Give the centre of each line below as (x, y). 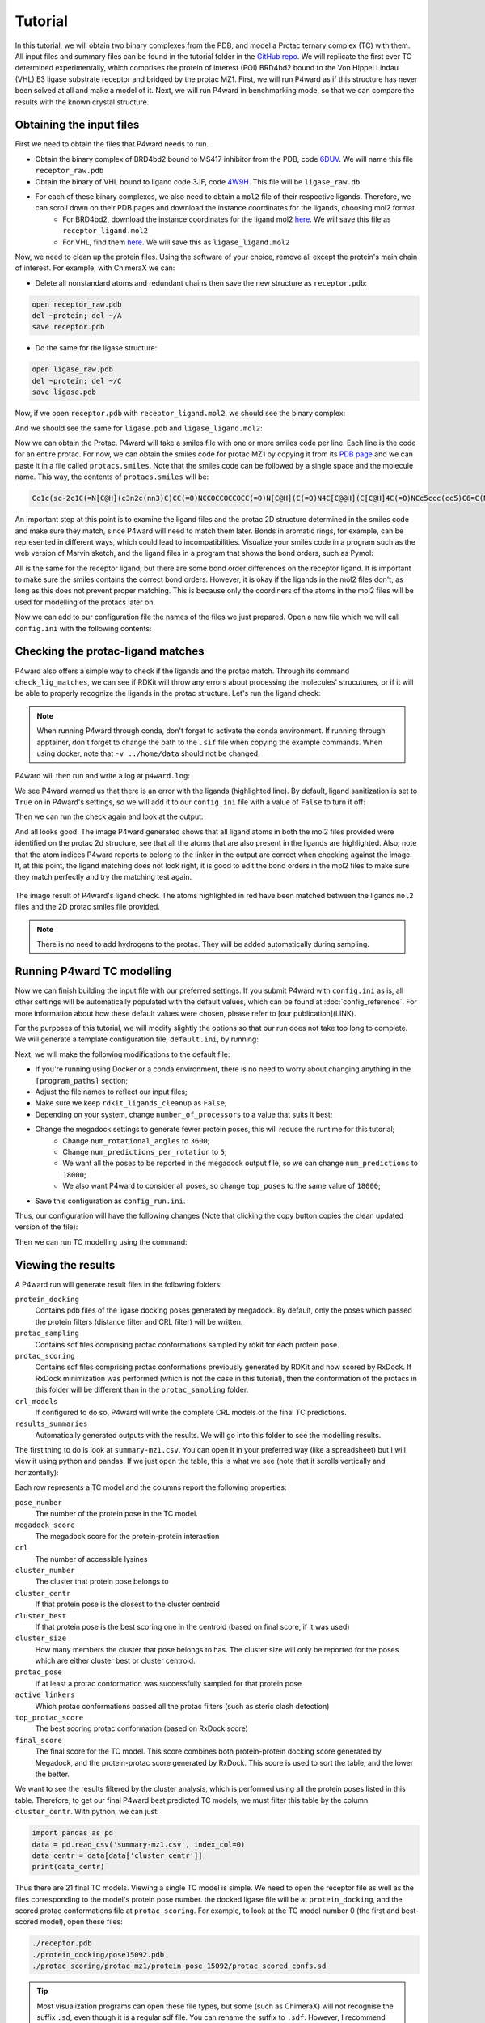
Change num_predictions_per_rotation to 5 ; (145, 1151)
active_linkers (45, 1695)
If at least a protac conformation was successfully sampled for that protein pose (169, 1683)
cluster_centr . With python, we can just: (87, 1812)
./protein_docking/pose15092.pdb (98, 1955)
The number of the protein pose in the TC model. (116, 1514)
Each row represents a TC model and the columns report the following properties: (151, 1487)
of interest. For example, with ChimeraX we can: (95, 268)
